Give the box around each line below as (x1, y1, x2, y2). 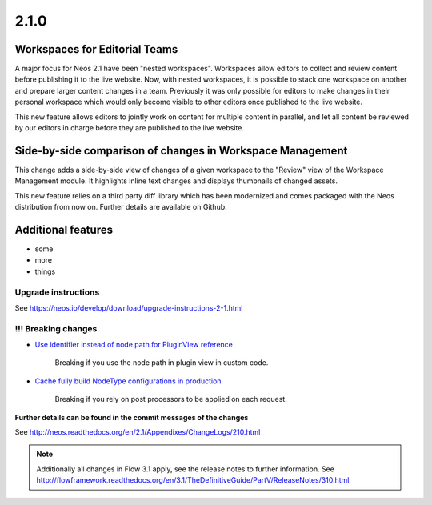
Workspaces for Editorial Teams (14, 42, 178, 56)
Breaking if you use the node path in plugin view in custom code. (54, 358, 269, 367)
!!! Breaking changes (14, 323, 98, 334)
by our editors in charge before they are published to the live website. (14, 123, 244, 133)
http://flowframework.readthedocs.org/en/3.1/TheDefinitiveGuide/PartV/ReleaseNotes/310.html (36, 475, 350, 485)
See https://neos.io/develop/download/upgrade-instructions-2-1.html (14, 303, 243, 312)
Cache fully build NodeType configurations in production (34, 376, 222, 386)
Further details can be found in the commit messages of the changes (14, 412, 249, 422)
